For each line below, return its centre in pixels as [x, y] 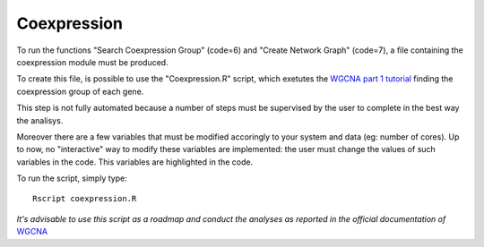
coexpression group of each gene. [80, 91]
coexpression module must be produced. [93, 62]
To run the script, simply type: [72, 178]
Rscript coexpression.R [85, 199]
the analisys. [40, 120]
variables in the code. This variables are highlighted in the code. [135, 162]
